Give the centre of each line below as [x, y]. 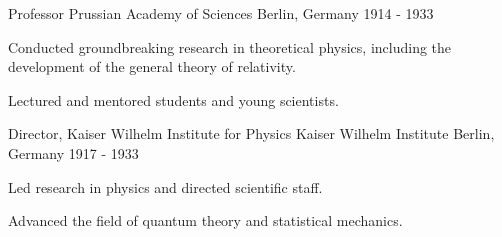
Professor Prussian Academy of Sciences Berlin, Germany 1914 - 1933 [221, 13]
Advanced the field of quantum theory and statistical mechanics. [205, 220]
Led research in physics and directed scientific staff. [165, 186]
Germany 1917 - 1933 [73, 152]
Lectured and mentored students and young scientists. [173, 99]
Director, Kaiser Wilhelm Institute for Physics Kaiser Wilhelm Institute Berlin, [251, 133]
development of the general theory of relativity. [152, 66]
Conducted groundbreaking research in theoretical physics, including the [230, 46]
